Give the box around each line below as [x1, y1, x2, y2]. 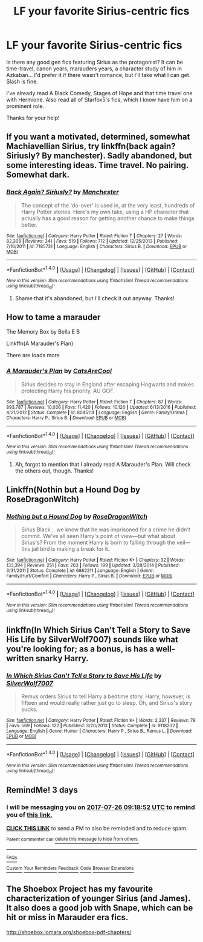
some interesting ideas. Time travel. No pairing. [6, 160, 189, 170]
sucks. [21, 705, 38, 713]
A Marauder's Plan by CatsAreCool [6, 367, 112, 375]
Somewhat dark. [6, 170, 70, 180]
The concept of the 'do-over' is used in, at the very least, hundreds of [21, 201, 195, 209]
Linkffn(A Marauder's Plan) [6, 340, 74, 347]
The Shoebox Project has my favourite [6, 884, 153, 894]
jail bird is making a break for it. [31, 545, 110, 553]
